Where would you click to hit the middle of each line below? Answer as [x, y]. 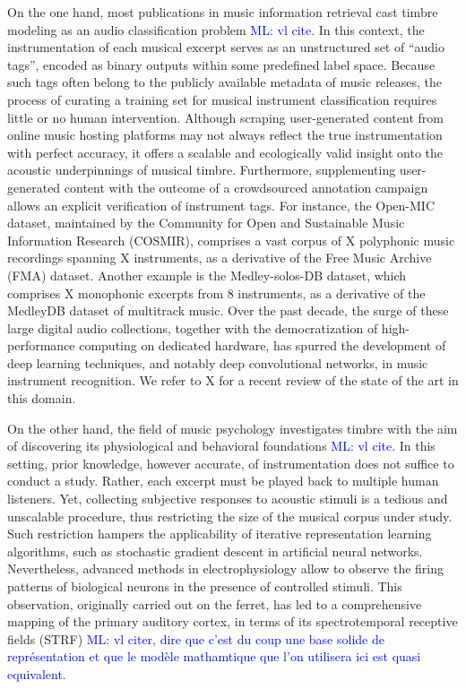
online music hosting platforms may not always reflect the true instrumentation [225, 135]
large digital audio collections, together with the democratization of [193, 327]
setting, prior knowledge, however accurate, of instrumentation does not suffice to [231, 463]
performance [41, 345]
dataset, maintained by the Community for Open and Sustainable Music [206, 223]
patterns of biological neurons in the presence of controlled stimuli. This [205, 586]
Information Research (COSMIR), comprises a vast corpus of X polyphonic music [231, 240]
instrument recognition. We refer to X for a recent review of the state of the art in [233, 380]
